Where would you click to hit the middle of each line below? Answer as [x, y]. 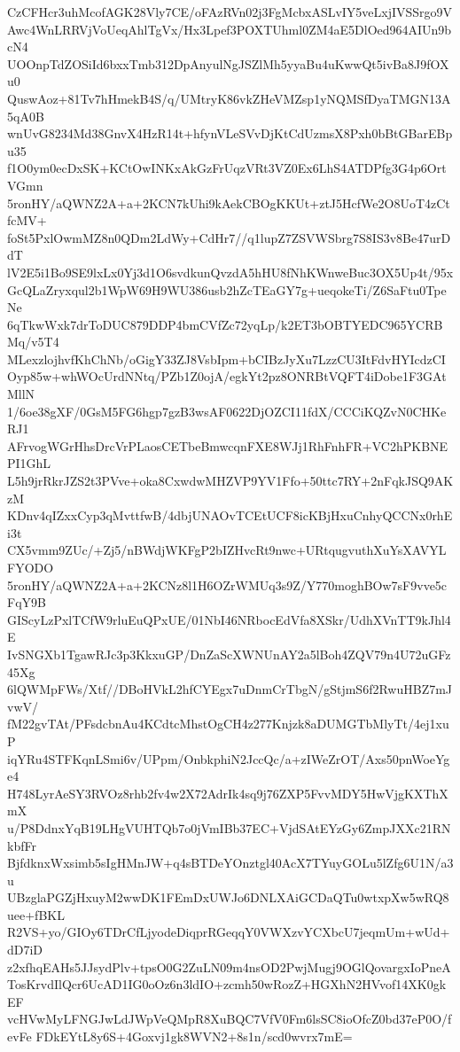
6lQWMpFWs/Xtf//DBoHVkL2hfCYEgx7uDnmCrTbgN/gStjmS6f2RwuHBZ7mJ [230, 689]
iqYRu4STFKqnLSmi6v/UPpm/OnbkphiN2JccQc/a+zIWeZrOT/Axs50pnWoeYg [229, 758]
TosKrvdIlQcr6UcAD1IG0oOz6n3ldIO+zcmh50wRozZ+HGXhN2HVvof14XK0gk [227, 984]
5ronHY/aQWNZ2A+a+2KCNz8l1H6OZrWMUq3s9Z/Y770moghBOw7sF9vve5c [227, 584]
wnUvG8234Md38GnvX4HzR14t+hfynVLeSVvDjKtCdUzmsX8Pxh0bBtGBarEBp [230, 133]
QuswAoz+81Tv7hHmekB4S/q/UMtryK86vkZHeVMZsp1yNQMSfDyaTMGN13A [229, 98]
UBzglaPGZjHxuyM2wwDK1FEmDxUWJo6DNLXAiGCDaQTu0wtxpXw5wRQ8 [228, 897]
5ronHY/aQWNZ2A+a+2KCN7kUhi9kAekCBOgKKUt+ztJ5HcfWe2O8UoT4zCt [229, 203]
